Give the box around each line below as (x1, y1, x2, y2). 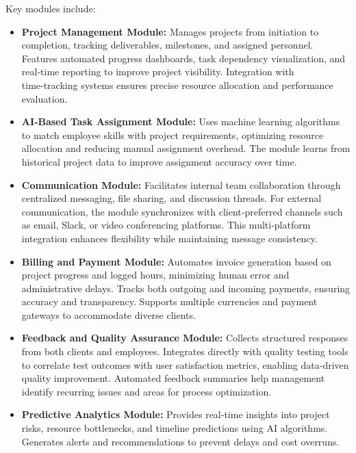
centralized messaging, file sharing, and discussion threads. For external (21, 191, 322, 205)
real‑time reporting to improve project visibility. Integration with (21, 64, 294, 79)
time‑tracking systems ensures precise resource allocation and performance (21, 77, 333, 92)
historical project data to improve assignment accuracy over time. (21, 154, 297, 168)
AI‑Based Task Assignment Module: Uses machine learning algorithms (21, 114, 340, 129)
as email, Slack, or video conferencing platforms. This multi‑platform (21, 218, 311, 232)
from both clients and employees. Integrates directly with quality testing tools (21, 344, 348, 359)
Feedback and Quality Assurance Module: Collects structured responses (21, 331, 348, 345)
